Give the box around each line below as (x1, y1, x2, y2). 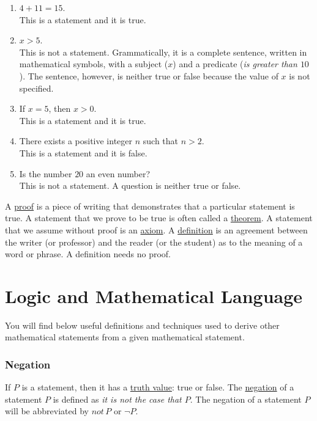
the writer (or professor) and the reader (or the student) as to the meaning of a (5, 235, 303, 248)
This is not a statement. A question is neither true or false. (19, 179, 241, 192)
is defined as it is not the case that (53, 392, 182, 405)
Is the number (19, 167, 72, 180)
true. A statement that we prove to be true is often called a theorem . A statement (5, 211, 313, 224)
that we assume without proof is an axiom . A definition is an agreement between (5, 223, 308, 236)
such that (143, 134, 179, 147)
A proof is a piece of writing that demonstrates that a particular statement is (5, 199, 295, 212)
